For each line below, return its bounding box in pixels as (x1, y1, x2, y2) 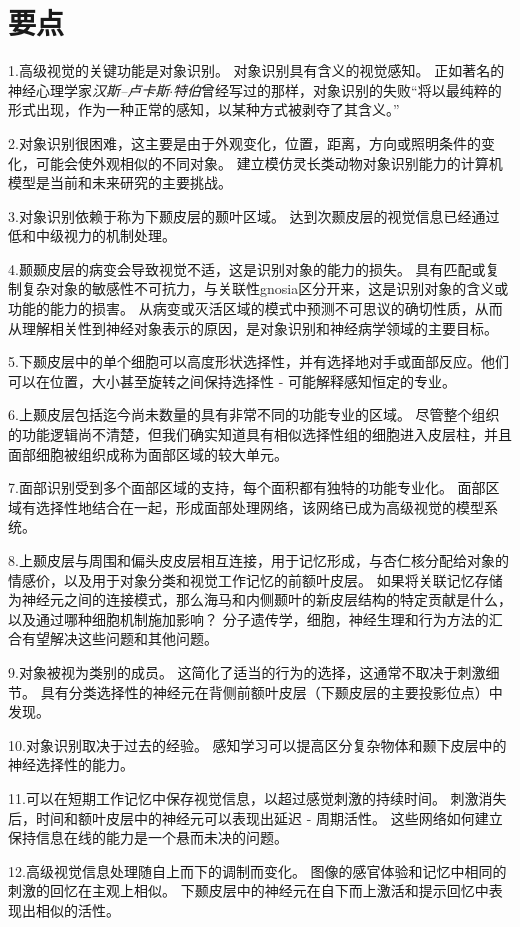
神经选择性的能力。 (8, 754, 134, 775)
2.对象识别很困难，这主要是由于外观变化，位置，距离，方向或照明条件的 (8, 132, 481, 153)
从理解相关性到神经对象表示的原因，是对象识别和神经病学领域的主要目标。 (8, 317, 498, 338)
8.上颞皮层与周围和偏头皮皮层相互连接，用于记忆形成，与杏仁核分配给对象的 (8, 550, 509, 570)
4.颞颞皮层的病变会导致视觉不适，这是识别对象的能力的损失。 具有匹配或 (8, 258, 486, 279)
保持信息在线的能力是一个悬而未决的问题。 (8, 827, 288, 848)
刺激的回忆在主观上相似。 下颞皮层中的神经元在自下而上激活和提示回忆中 (8, 880, 489, 901)
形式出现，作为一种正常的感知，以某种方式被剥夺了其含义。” (8, 99, 400, 120)
